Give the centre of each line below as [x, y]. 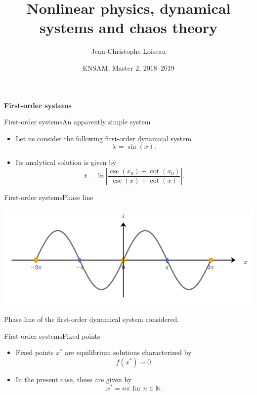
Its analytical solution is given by [66, 162]
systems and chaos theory [128, 27]
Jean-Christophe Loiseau [128, 51]
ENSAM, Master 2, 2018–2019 [128, 67]
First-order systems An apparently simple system [77, 122]
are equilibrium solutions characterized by [128, 352]
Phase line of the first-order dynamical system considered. [92, 319]
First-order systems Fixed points [52, 336]
